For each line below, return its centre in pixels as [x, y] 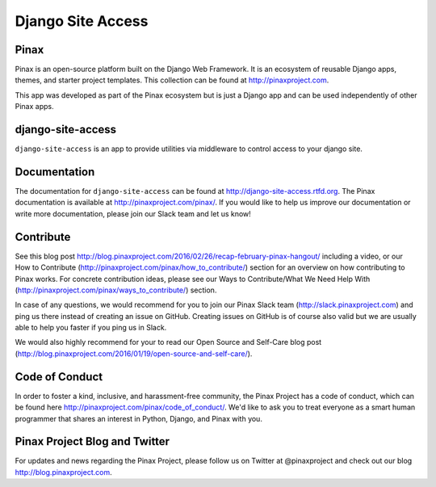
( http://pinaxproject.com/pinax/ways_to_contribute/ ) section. [116, 290]
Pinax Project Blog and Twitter [92, 441]
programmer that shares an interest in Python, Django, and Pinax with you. [138, 418]
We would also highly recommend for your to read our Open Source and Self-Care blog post [168, 342]
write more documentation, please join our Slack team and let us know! [133, 213]
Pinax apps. [34, 107]
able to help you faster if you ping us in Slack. [91, 328]
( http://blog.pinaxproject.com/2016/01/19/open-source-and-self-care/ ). [134, 353]
